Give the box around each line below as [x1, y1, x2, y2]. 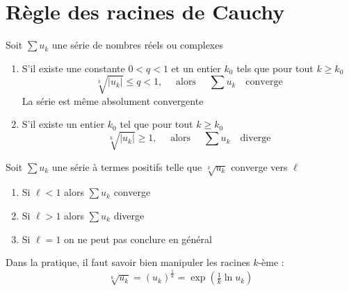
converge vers [231, 159, 288, 174]
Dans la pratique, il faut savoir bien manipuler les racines [6, 255, 250, 269]
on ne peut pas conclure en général [64, 231, 212, 246]
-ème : [258, 255, 284, 269]
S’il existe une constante [22, 60, 125, 75]
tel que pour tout [120, 117, 193, 131]
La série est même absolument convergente [22, 93, 204, 108]
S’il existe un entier [22, 117, 105, 131]
